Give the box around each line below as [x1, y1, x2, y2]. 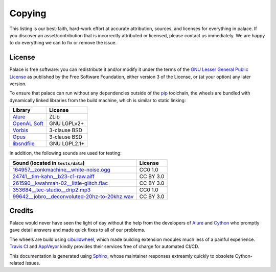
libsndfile [12, 140, 35, 147]
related [9, 260, 25, 266]
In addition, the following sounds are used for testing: [9, 150, 122, 156]
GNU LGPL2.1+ [49, 140, 85, 147]
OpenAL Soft [12, 120, 43, 127]
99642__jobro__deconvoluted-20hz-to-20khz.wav [12, 193, 134, 200]
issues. [25, 260, 40, 266]
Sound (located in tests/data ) [12, 159, 85, 166]
